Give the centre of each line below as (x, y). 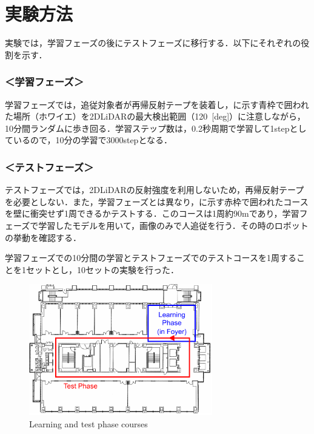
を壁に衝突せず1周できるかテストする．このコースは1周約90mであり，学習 (152, 213)
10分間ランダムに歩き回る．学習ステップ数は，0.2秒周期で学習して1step (147, 128)
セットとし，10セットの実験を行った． (102, 269)
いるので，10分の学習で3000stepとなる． (92, 140)
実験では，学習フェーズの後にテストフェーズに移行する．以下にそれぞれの (153, 43)
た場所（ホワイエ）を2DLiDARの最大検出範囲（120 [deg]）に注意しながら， (155, 116)
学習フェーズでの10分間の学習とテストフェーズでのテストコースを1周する (151, 258)
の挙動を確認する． (43, 237)
